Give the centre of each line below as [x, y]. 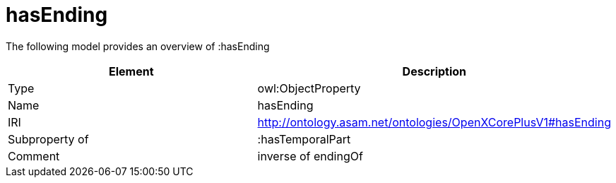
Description [434, 71]
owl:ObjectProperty [309, 88]
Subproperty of [48, 139]
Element [131, 71]
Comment [34, 156]
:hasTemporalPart [304, 139]
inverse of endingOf [310, 156]
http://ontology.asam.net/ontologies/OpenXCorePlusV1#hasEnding [434, 122]
